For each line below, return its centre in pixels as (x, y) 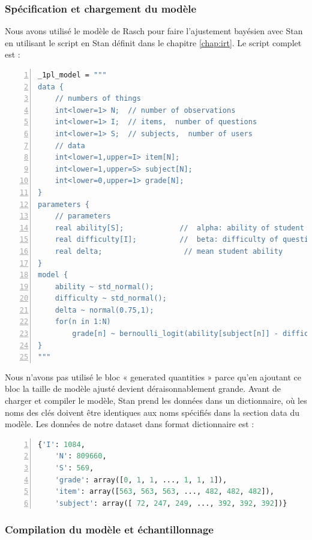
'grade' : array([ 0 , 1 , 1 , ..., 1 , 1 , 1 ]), (141, 480)
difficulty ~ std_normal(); (111, 298)
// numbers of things (98, 99)
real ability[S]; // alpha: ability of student (179, 228)
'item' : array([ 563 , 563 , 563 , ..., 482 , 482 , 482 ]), (164, 492)
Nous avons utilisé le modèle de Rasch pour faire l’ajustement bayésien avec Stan (154, 31)
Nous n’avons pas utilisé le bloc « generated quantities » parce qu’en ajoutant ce (153, 376)
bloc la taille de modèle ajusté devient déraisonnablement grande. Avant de (143, 388)
